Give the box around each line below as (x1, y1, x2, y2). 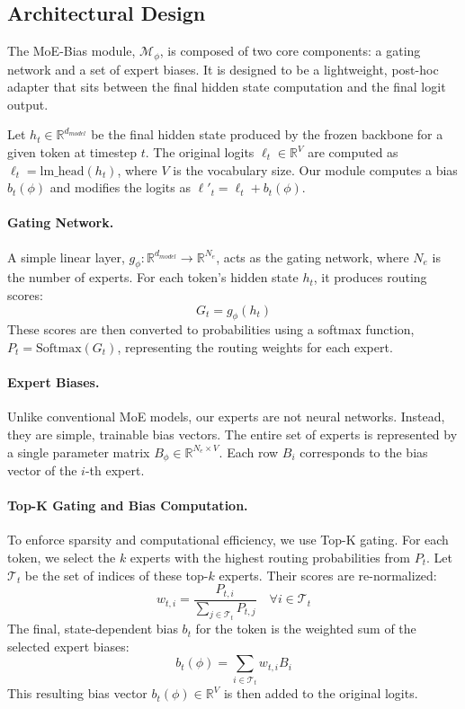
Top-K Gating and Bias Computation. (7, 496, 248, 515)
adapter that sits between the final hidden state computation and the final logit (7, 77, 446, 96)
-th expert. (85, 461, 145, 480)
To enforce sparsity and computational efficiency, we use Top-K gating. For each (7, 530, 449, 549)
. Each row (219, 442, 279, 461)
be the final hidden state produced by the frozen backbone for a (91, 125, 443, 144)
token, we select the (7, 548, 116, 566)
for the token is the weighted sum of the (195, 619, 416, 638)
